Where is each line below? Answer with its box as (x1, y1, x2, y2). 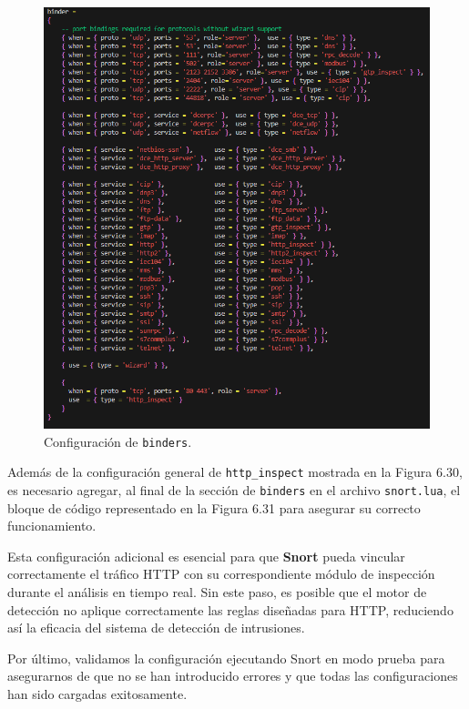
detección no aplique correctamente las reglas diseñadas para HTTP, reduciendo (7, 600, 454, 619)
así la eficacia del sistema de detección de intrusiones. (7, 618, 305, 637)
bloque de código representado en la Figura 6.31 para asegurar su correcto (7, 498, 421, 517)
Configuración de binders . (44, 431, 192, 451)
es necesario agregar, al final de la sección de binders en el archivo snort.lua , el (7, 480, 461, 499)
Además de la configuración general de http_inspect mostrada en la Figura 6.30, (7, 462, 463, 481)
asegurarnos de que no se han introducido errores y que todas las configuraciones (7, 666, 458, 685)
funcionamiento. (7, 516, 97, 535)
